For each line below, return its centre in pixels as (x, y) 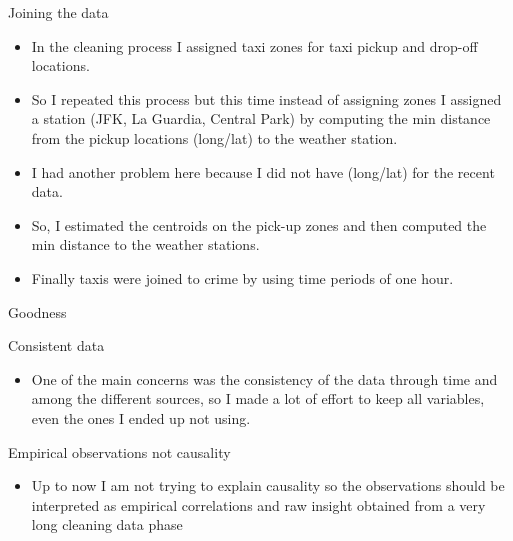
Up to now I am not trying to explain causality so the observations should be (268, 485)
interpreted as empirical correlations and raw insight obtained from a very (258, 504)
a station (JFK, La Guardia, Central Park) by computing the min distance (261, 118)
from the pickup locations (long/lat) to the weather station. (214, 137)
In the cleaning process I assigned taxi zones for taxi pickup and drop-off (254, 45)
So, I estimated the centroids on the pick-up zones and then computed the (259, 224)
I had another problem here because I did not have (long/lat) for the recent (263, 171)
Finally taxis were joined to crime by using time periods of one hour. (242, 277)
